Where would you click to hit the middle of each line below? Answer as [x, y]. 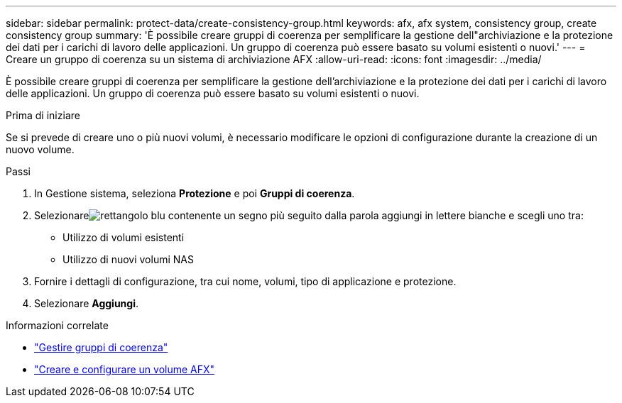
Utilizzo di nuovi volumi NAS [128, 259]
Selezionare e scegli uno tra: [309, 215]
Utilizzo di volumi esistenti [124, 237]
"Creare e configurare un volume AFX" [125, 369]
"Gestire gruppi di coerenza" [101, 347]
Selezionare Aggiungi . [87, 303]
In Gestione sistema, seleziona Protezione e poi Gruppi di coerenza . [195, 193]
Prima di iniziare [43, 115]
